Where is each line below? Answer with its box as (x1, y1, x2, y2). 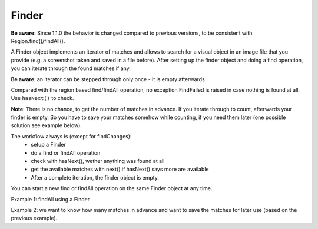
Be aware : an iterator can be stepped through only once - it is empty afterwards (11, 75, 206, 82)
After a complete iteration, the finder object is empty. (31, 174, 159, 181)
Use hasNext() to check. (11, 95, 74, 102)
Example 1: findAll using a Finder (11, 195, 90, 203)
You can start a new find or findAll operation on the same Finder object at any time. (11, 185, 213, 192)
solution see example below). (11, 122, 82, 129)
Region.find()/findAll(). (11, 37, 65, 44)
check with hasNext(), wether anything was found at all (31, 158, 165, 165)
